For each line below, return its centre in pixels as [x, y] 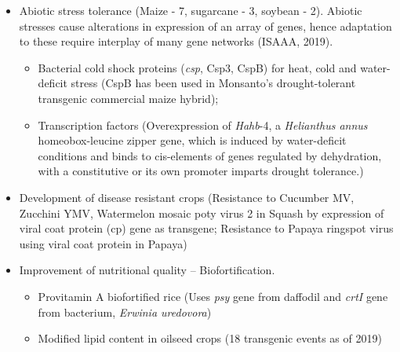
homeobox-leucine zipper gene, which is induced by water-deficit [192, 140]
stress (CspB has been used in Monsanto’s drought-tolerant [213, 83]
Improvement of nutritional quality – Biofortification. [147, 270]
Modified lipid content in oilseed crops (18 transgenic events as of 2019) [210, 338]
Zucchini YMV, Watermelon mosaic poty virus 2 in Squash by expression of [202, 213]
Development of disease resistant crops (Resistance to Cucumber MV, [187, 197]
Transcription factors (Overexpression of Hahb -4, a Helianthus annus [203, 125]
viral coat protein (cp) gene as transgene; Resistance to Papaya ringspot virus [206, 228]
